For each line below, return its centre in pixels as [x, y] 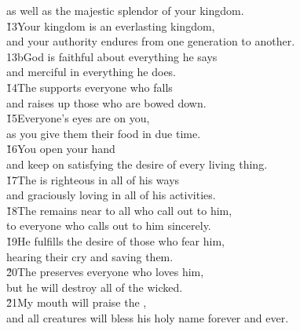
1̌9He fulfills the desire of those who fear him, [115, 240]
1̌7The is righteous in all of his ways [93, 179]
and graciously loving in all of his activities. [111, 195]
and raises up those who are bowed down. [106, 102]
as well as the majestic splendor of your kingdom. [125, 10]
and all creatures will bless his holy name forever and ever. [148, 317]
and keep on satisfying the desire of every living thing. [137, 164]
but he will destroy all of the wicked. [95, 287]
